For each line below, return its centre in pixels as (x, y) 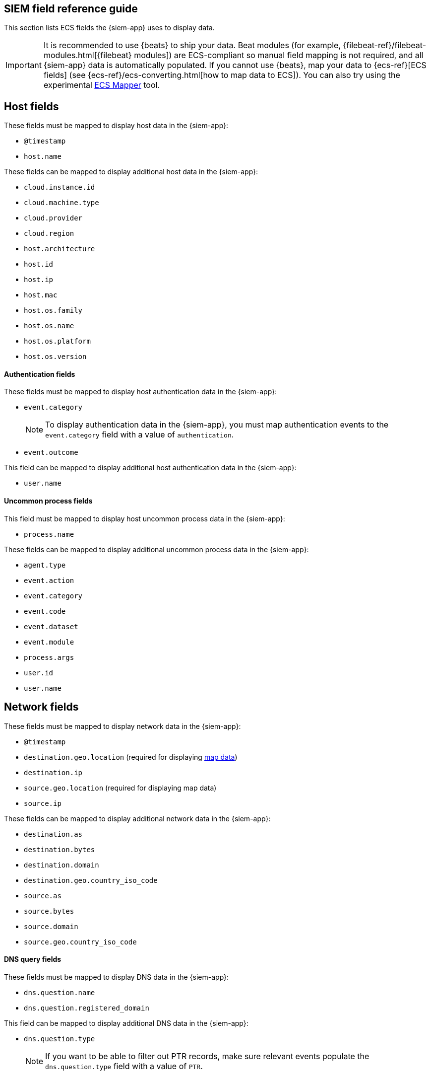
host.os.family (53, 311)
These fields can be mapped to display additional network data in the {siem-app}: (137, 818)
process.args (49, 657)
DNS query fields (33, 959)
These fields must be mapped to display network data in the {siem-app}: (123, 726)
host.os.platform (57, 341)
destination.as (53, 834)
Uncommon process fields (48, 501)
